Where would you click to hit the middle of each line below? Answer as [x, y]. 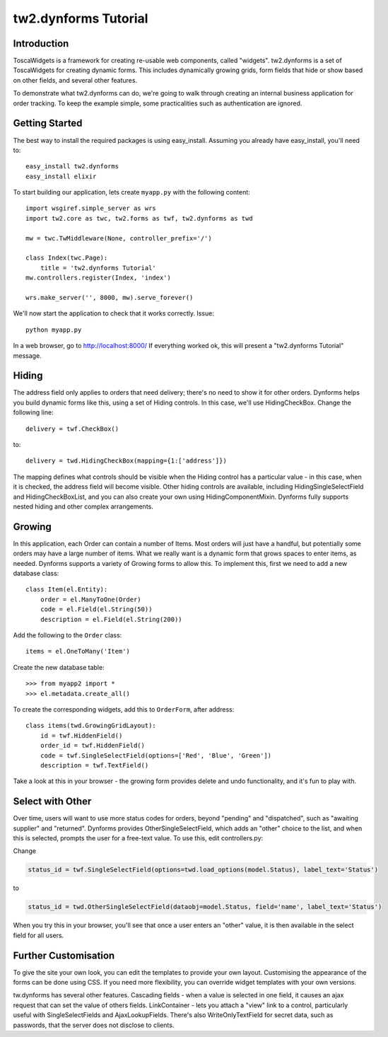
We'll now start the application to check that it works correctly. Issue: [114, 313]
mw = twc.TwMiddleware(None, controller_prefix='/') [119, 238]
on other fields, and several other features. [75, 80]
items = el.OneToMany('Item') [78, 651]
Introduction [41, 44]
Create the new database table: [59, 667]
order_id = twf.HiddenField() [92, 746]
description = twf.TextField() [94, 765]
